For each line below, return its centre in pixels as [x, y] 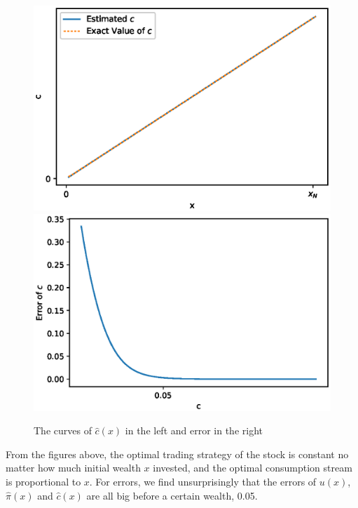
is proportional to [43, 482]
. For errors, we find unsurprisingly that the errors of [203, 482]
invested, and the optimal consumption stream [253, 468]
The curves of [63, 430]
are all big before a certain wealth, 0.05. [172, 495]
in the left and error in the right [194, 430]
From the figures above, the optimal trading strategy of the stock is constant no [177, 454]
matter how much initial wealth [73, 468]
